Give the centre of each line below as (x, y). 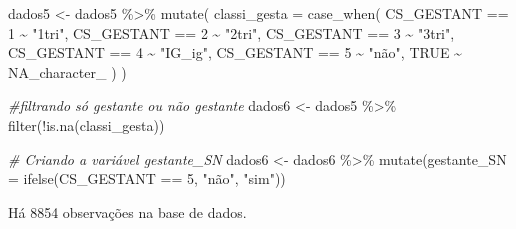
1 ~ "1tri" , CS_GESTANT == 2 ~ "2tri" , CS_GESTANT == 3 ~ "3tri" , (231, 32)
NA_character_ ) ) (67, 71)
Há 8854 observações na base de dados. (127, 211)
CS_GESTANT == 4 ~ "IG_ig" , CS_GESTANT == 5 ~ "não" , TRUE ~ (235, 52)
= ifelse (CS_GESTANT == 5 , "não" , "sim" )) (147, 178)
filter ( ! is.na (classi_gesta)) (86, 124)
